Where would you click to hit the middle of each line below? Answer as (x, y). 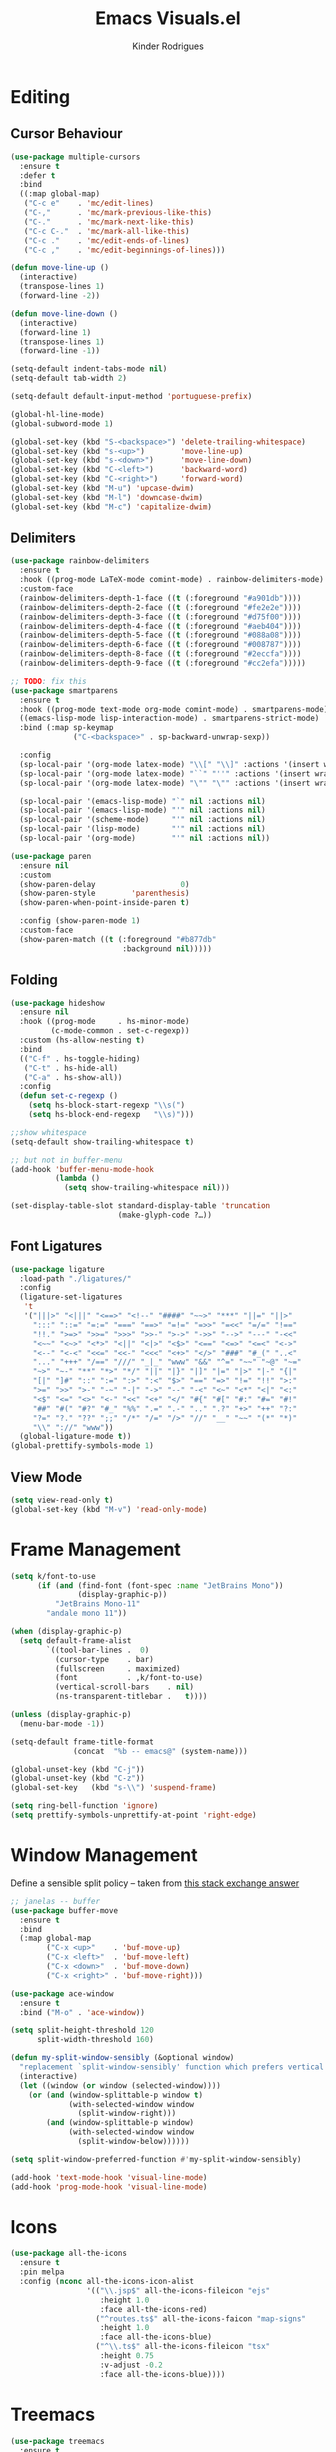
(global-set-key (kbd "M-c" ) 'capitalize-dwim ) (111, 507)
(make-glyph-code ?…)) (165, 1215)
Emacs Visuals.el (168, 18)
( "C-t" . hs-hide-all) (70, 1068)
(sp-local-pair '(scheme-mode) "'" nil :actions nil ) (143, 820)
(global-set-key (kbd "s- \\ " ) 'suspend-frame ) (113, 1788)
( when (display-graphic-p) (66, 1632)
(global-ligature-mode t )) (75, 1437)
